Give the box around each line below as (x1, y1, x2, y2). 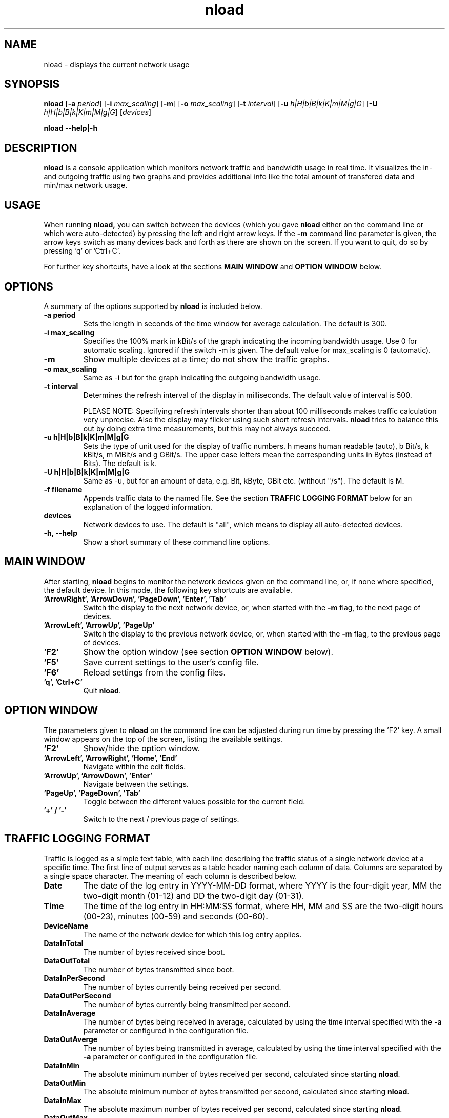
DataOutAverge (44, 1034, 98, 1044)
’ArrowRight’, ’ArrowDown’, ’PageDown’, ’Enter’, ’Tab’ (44, 594, 226, 603)
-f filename (44, 485, 83, 494)
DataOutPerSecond (44, 991, 111, 1000)
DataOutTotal (44, 956, 90, 965)
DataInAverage (44, 1008, 96, 1017)
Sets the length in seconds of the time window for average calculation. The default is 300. (83, 319, 387, 328)
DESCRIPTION (4, 141, 77, 155)
